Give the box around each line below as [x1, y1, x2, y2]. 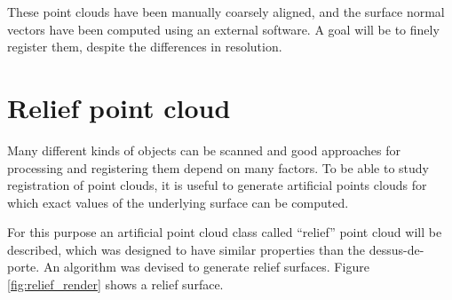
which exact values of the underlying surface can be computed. [7, 193, 349, 211]
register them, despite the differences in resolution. [7, 37, 282, 56]
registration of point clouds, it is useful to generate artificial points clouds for [7, 176, 427, 194]
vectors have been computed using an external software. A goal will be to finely [7, 20, 440, 38]
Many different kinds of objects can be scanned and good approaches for [7, 140, 401, 159]
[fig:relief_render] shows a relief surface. [7, 275, 224, 294]
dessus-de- [369, 240, 424, 258]
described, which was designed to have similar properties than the [7, 240, 366, 258]
